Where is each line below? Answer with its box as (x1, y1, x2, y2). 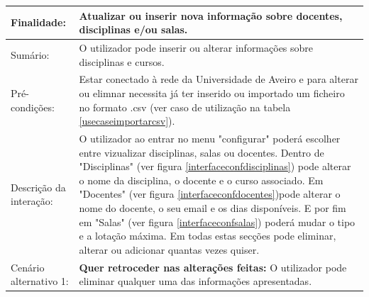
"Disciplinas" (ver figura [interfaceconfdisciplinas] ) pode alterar (79, 159, 351, 174)
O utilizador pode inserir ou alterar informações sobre (79, 40, 314, 55)
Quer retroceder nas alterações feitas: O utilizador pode (79, 259, 347, 274)
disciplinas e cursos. (79, 54, 165, 69)
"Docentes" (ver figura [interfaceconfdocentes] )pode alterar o (79, 186, 341, 201)
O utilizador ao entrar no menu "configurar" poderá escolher (79, 131, 341, 145)
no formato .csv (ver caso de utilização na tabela (79, 99, 291, 114)
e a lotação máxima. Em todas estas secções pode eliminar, (79, 228, 336, 243)
